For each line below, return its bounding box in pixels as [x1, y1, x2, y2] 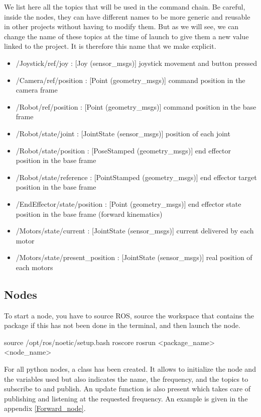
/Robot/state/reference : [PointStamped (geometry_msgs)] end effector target [16, 172, 257, 182]
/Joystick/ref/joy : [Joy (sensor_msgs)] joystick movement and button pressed [16, 57, 257, 68]
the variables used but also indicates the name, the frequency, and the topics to [4, 373, 248, 384]
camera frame [16, 85, 58, 95]
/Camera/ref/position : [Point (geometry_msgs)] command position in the [16, 74, 245, 85]
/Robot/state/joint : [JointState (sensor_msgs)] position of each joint [16, 128, 230, 138]
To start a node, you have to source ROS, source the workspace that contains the [4, 310, 254, 320]
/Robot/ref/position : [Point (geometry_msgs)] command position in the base [16, 101, 256, 112]
